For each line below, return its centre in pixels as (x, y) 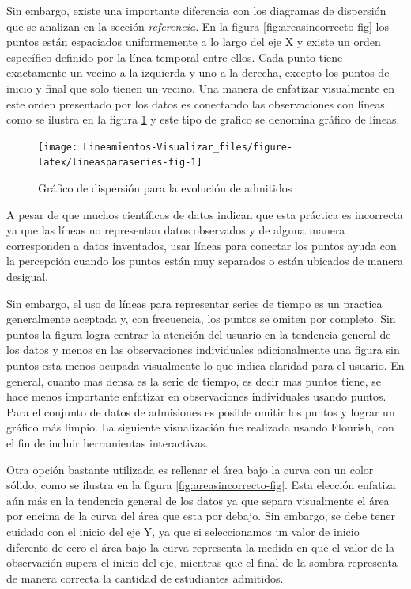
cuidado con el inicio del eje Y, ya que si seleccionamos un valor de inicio (183, 531)
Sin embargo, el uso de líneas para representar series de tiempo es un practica (194, 303)
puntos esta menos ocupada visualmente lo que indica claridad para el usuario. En (205, 365)
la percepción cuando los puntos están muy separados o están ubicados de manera (205, 261)
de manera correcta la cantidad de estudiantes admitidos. (145, 578)
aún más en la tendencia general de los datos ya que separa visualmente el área (198, 500)
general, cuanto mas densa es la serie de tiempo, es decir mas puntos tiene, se (194, 380)
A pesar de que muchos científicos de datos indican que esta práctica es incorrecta (205, 214)
